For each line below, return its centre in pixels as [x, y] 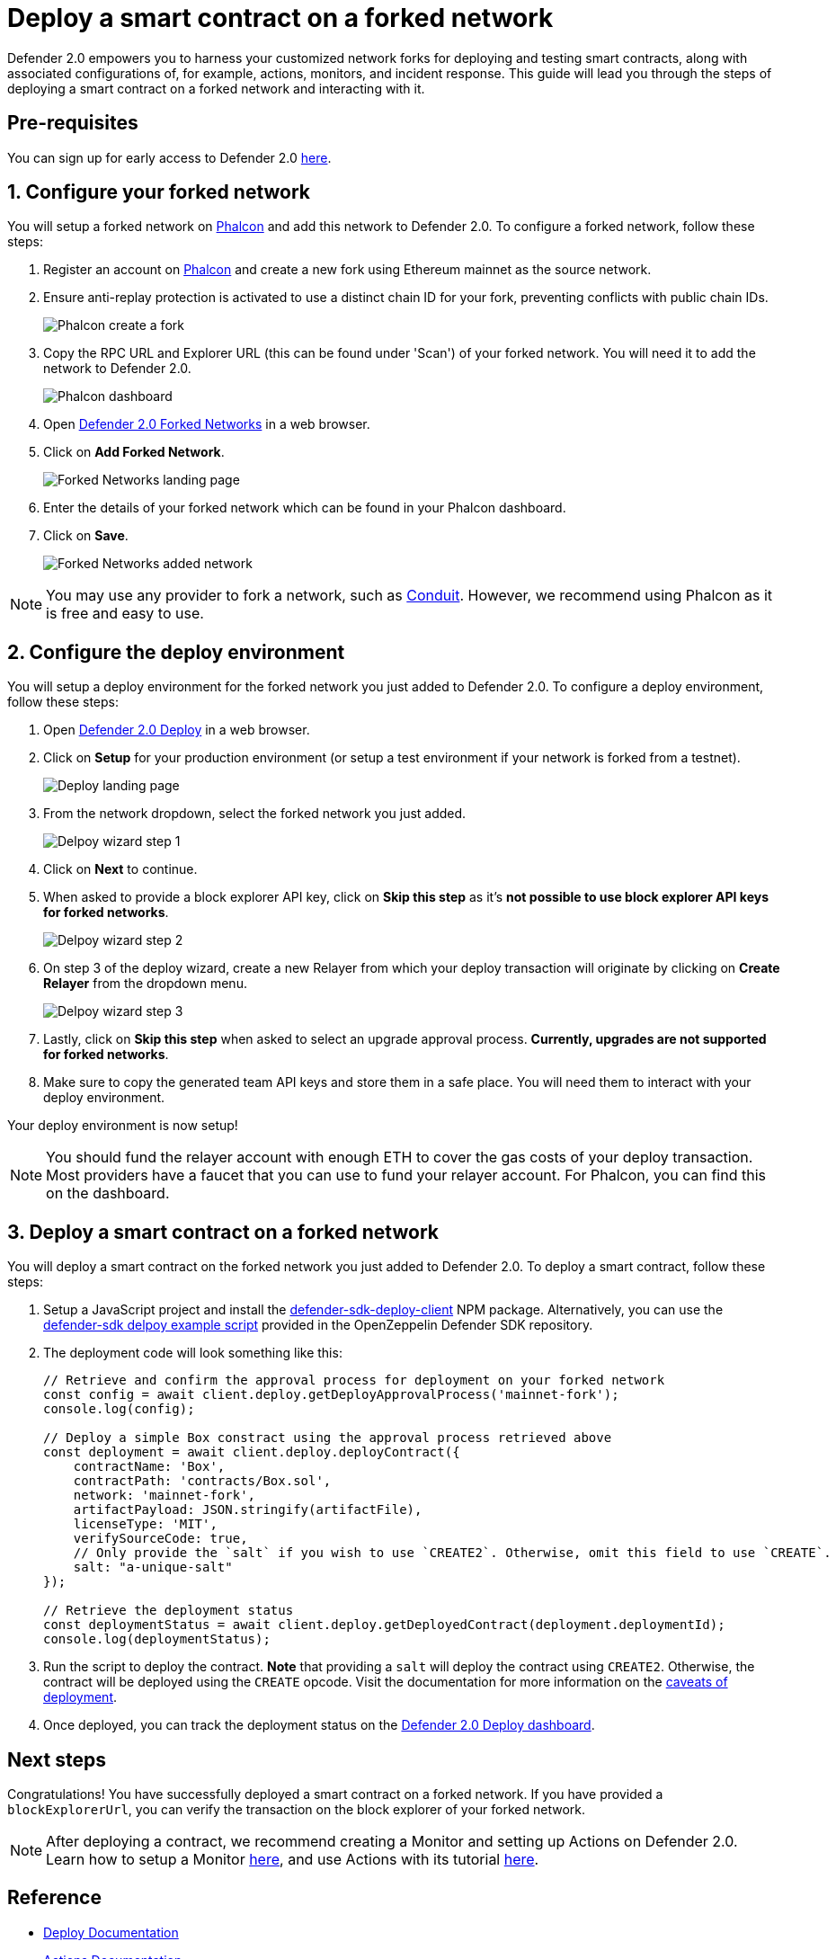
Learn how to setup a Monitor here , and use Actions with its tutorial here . [293, 1859]
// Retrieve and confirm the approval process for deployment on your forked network [354, 1380]
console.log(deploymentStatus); [157, 1639]
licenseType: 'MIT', [145, 1524]
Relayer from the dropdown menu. [145, 984]
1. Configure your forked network [159, 192]
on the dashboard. [108, 1193]
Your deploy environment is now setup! [123, 1126]
